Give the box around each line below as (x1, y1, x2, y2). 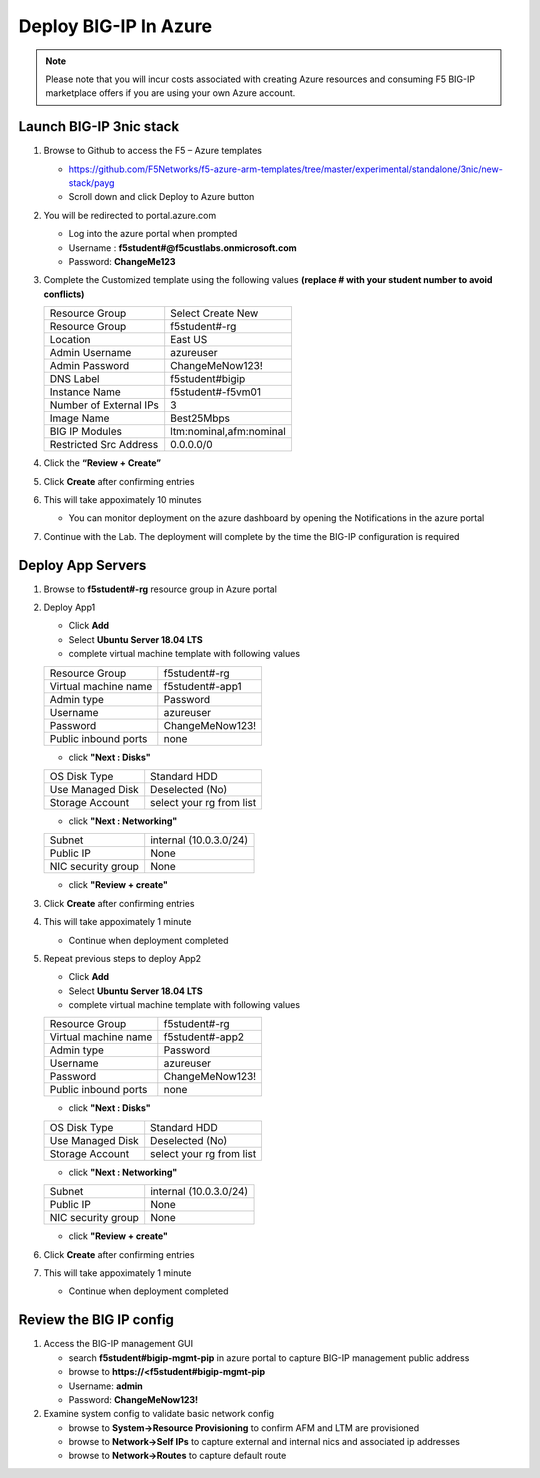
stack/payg (68, 177, 115, 189)
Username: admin (68, 1380, 144, 1392)
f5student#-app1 (163, 679, 242, 693)
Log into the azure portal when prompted (68, 228, 238, 240)
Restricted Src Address (49, 438, 159, 452)
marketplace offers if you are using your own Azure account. (45, 87, 296, 99)
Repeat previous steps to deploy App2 (43, 952, 202, 964)
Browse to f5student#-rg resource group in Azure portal (43, 583, 277, 595)
